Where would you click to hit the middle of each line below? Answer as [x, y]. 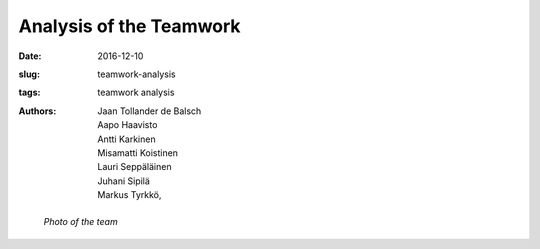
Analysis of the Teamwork [129, 26]
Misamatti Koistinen [138, 152]
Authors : [37, 111]
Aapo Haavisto [127, 125]
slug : [29, 74]
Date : [30, 56]
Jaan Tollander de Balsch [149, 111]
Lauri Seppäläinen [134, 167]
